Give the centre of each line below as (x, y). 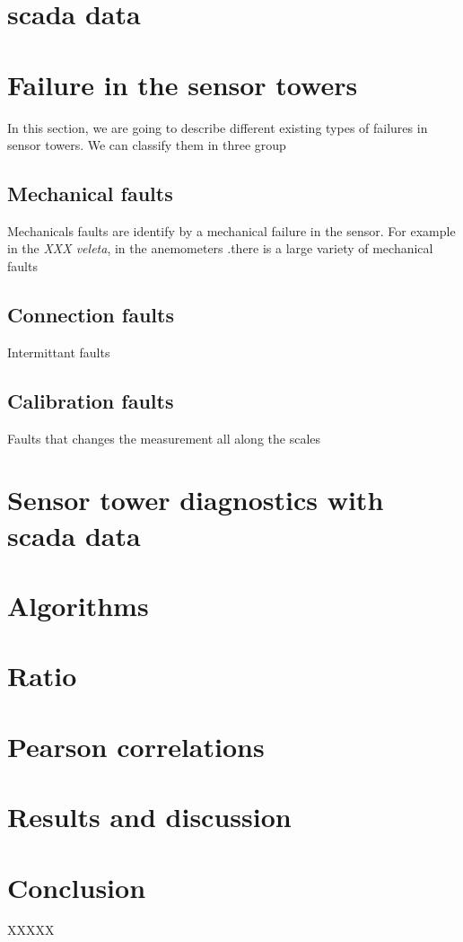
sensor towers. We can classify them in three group (147, 145)
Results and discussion (149, 817)
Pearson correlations (136, 746)
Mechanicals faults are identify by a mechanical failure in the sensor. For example (231, 230)
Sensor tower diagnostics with (196, 500)
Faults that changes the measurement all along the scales (164, 438)
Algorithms (78, 606)
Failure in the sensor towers (183, 84)
